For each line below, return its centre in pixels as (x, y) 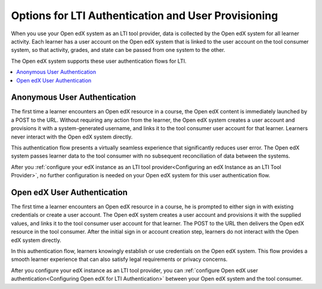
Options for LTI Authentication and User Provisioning (145, 16)
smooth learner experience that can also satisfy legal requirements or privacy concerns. (119, 259)
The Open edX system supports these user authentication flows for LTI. (99, 61)
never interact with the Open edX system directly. (72, 137)
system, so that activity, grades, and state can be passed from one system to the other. (118, 50)
